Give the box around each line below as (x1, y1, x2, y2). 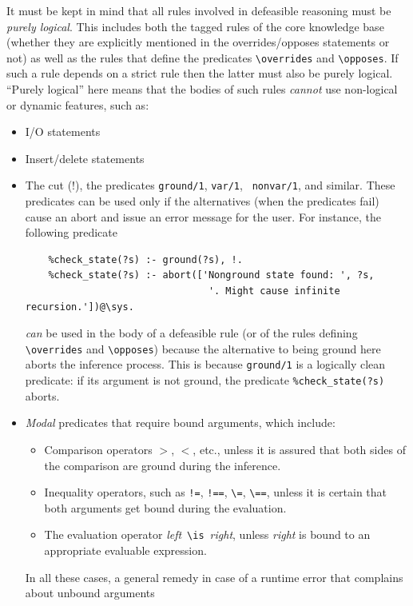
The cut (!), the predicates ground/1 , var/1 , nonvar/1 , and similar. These (25, 177, 395, 193)
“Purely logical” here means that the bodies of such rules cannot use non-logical (6, 81, 398, 98)
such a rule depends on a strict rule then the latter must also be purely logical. (6, 65, 393, 82)
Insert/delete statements (25, 150, 145, 166)
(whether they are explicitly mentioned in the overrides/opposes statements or (6, 34, 390, 50)
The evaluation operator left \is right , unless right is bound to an (44, 526, 371, 543)
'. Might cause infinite (208, 285, 340, 297)
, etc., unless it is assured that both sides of (193, 441, 406, 457)
